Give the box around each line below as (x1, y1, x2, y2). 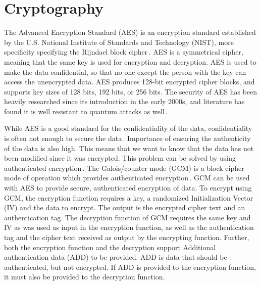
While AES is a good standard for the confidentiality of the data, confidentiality (4, 123, 252, 133)
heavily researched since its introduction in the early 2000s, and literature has (4, 96, 245, 107)
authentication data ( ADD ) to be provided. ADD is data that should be (4, 252, 227, 262)
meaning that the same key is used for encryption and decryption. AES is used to (4, 56, 256, 67)
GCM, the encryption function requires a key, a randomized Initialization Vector (4, 192, 253, 203)
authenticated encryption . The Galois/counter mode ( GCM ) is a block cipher (4, 162, 244, 173)
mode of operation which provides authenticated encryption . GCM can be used (4, 172, 250, 183)
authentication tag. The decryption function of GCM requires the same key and (4, 212, 251, 222)
